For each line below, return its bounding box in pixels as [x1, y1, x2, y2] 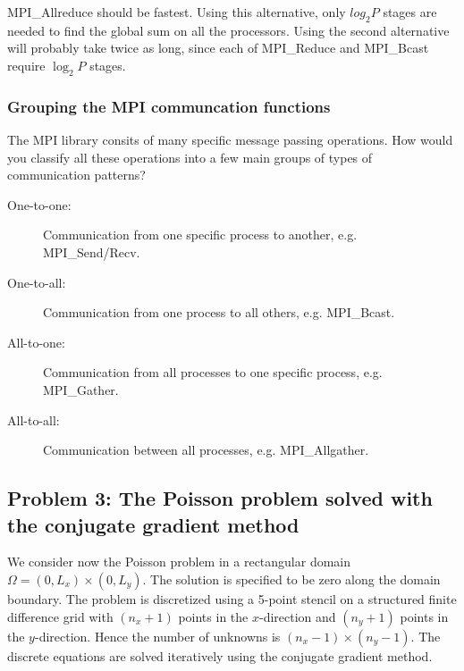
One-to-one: [7, 195, 72, 214]
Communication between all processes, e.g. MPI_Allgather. [43, 440, 369, 459]
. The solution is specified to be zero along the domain [142, 569, 441, 588]
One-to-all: [7, 273, 66, 291]
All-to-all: [7, 410, 60, 429]
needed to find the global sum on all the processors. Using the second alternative [7, 21, 450, 39]
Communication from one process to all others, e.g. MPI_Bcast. [43, 303, 395, 322]
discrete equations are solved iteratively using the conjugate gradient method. [7, 646, 433, 665]
